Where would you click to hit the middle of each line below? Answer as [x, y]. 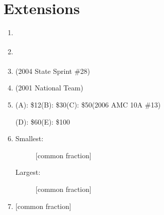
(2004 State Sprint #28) [53, 71]
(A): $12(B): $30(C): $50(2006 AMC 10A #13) [88, 104]
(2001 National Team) [49, 88]
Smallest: [29, 138]
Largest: [28, 172]
